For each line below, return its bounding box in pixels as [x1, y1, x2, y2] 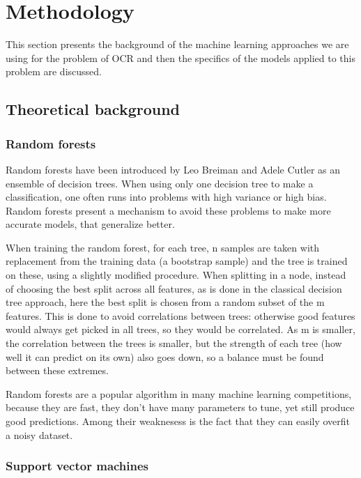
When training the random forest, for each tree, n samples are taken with [6, 240, 320, 254]
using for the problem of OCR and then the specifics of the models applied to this [6, 50, 355, 65]
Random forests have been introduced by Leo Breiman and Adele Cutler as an [6, 162, 341, 176]
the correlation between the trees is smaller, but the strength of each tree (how [6, 336, 342, 350]
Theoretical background [6, 98, 180, 120]
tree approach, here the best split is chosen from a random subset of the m [6, 295, 325, 309]
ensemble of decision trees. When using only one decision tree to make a [6, 176, 314, 190]
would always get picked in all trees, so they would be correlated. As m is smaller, [6, 322, 355, 337]
